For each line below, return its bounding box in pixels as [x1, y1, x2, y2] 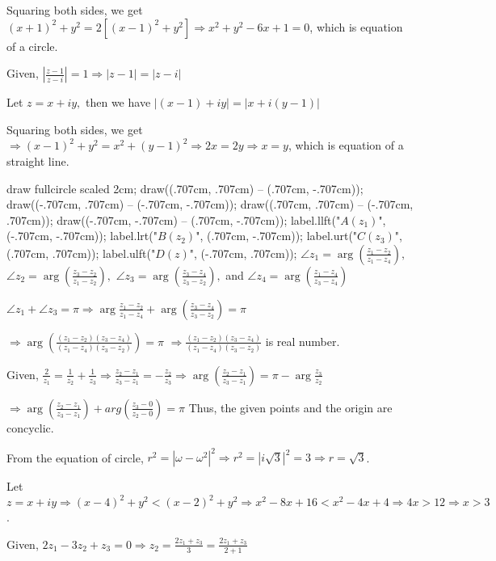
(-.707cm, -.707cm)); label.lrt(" [6, 227, 158, 244]
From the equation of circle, [6, 449, 144, 466]
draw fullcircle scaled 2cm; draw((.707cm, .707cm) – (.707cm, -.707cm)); [6, 179, 364, 196]
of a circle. [6, 37, 58, 54]
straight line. [6, 152, 69, 169]
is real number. [265, 332, 340, 349]
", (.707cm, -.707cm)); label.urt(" [195, 227, 358, 244]
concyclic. [6, 419, 54, 436]
